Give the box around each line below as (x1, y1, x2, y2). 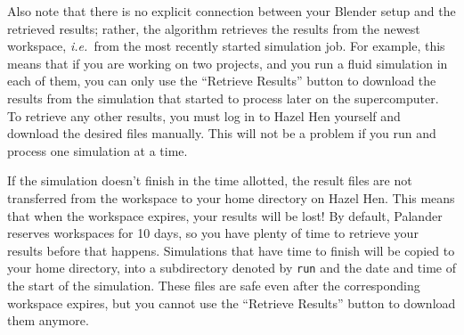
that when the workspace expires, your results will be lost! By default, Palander (7, 206, 443, 225)
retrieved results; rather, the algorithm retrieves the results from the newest (7, 19, 420, 37)
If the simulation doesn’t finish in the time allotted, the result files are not (7, 171, 412, 190)
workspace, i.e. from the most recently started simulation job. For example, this (7, 37, 445, 55)
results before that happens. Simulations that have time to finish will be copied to (7, 241, 455, 259)
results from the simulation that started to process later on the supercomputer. (7, 88, 439, 107)
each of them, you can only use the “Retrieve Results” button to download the (7, 71, 436, 90)
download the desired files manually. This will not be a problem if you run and (7, 124, 436, 143)
